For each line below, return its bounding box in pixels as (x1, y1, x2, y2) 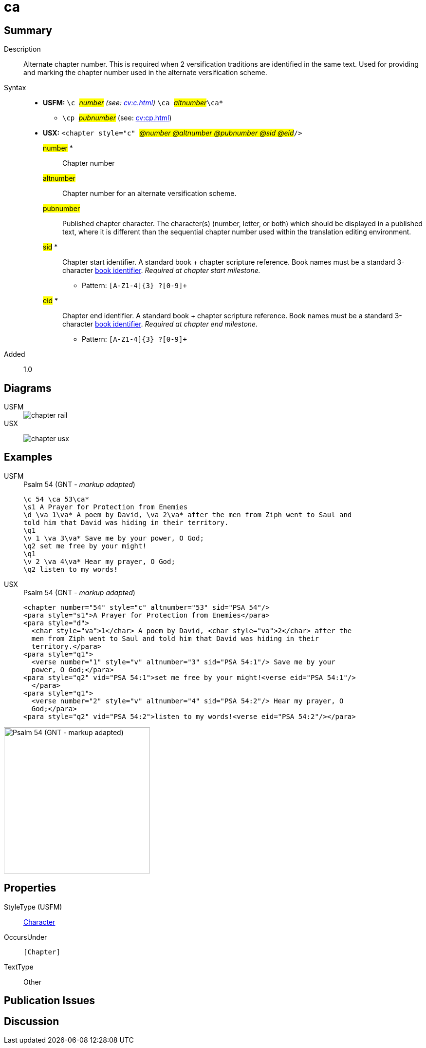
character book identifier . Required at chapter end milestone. (62, 320, 258, 329)
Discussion (4, 1015, 59, 1028)
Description (4, 45, 41, 54)
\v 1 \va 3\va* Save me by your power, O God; (23, 534, 204, 542)
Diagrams (4, 382, 52, 394)
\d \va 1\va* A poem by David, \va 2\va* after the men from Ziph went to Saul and (23, 510, 352, 519)
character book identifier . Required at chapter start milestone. (62, 266, 260, 275)
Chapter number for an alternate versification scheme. (62, 189, 237, 198)
